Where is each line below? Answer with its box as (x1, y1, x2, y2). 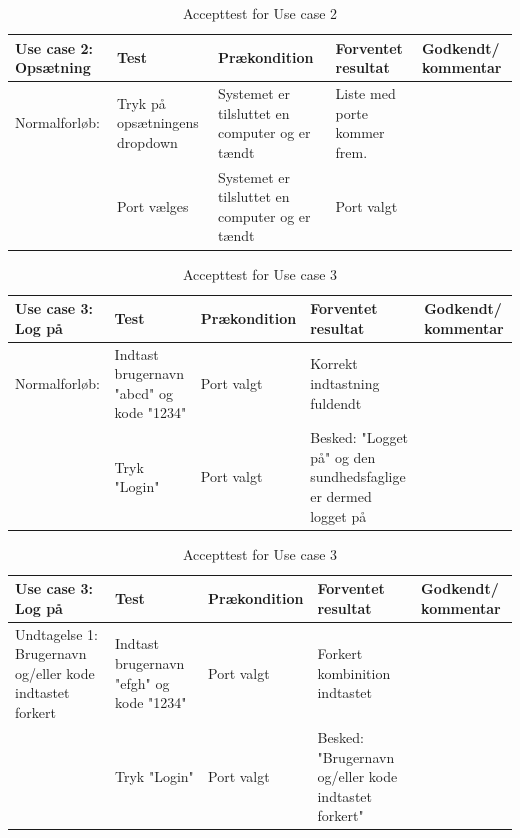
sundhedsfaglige (310, 466, 406, 487)
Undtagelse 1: (15, 623, 98, 644)
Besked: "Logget (310, 427, 409, 448)
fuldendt (310, 392, 362, 413)
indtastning (310, 372, 380, 393)
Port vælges (117, 196, 189, 217)
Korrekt (310, 353, 358, 374)
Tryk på (117, 92, 166, 113)
